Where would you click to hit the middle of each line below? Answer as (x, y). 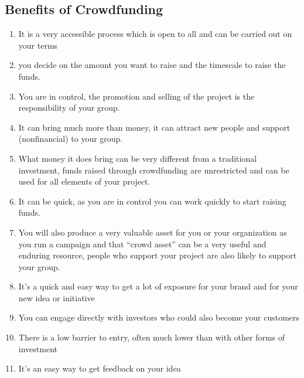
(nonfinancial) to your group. (71, 139)
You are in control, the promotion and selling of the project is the (136, 96)
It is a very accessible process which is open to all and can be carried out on (155, 34)
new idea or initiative (57, 297)
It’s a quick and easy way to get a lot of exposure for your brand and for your (158, 286)
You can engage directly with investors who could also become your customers (159, 317)
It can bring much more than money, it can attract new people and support (154, 127)
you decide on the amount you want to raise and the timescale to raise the (152, 65)
